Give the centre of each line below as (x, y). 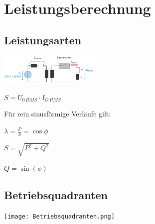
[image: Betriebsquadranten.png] (59, 217)
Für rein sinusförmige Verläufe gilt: (58, 114)
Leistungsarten (43, 40)
